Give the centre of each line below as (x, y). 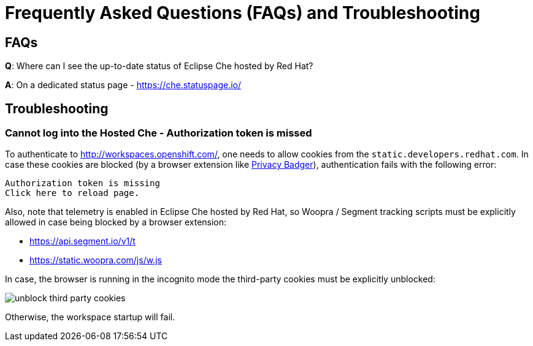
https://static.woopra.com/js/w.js (96, 260)
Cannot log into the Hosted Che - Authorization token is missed (159, 133)
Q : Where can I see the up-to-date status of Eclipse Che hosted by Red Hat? (159, 66)
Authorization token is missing (82, 183)
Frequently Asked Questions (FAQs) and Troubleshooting (243, 13)
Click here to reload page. (72, 193)
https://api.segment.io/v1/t (82, 241)
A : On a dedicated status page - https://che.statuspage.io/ (123, 85)
